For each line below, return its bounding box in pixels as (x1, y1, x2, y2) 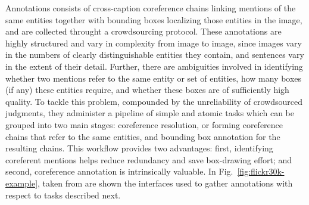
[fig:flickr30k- (237, 165, 285, 178)
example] (5, 176, 38, 189)
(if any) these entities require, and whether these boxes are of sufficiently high (5, 83, 289, 96)
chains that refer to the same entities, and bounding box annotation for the (5, 130, 280, 142)
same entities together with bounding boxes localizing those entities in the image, (5, 13, 302, 26)
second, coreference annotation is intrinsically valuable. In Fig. (5, 165, 233, 178)
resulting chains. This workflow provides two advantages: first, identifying (5, 142, 273, 154)
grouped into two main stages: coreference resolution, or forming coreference (5, 118, 283, 131)
